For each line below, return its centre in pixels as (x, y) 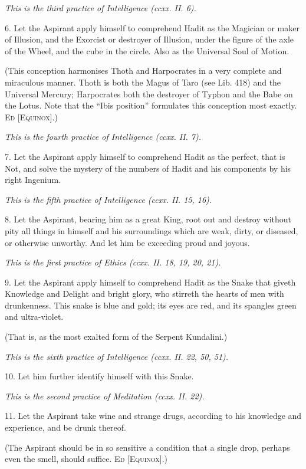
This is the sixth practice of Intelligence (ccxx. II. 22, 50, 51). (117, 356)
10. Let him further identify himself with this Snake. (99, 376)
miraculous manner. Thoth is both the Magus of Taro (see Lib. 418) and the (143, 82)
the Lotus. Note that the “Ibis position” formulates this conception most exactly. (151, 105)
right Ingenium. (33, 180)
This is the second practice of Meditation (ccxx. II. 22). (105, 396)
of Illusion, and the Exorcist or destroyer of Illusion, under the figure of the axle (149, 39)
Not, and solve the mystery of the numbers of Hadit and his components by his (148, 168)
